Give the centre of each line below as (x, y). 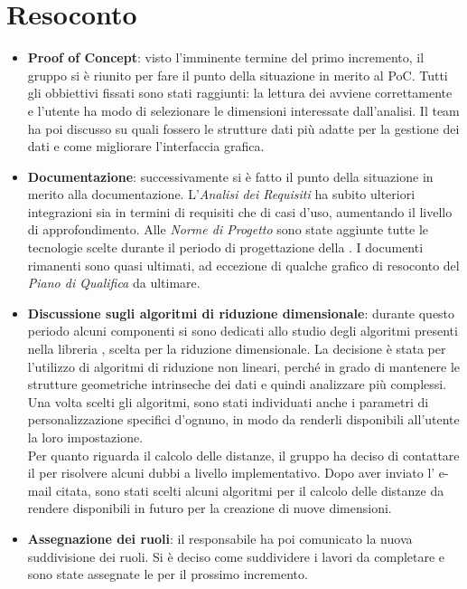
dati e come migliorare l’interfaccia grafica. (146, 146)
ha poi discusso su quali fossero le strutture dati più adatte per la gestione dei (243, 128)
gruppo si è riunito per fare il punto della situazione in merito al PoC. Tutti (238, 75)
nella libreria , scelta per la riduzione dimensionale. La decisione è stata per (237, 349)
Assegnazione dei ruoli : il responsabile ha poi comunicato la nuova (220, 538)
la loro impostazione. (85, 437)
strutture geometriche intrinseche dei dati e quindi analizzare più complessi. (237, 384)
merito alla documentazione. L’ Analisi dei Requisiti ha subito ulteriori (221, 194)
